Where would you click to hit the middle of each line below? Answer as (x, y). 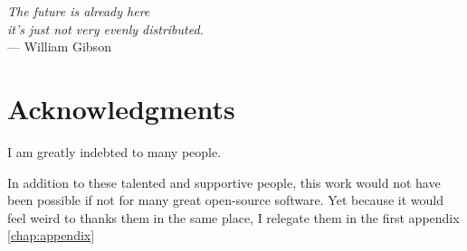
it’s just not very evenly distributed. (105, 28)
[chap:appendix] (51, 235)
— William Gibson (59, 46)
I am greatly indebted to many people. (114, 151)
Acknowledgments (121, 108)
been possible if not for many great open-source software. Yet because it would (225, 200)
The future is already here (79, 11)
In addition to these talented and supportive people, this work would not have (224, 182)
